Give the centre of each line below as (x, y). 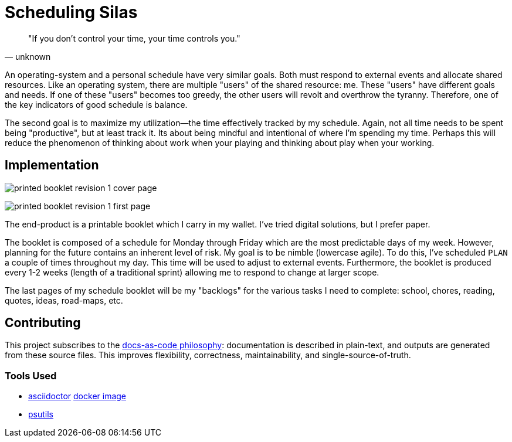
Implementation (52, 165)
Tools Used (31, 375)
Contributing (43, 323)
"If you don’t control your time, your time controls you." (134, 38)
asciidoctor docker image (77, 396)
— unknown (28, 56)
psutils (41, 414)
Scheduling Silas (71, 12)
